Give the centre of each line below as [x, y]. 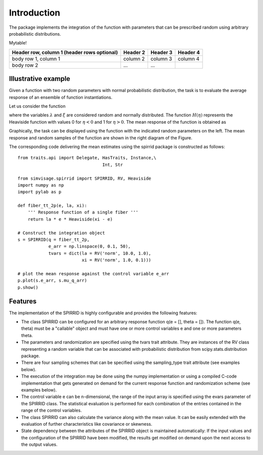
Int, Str [113, 165]
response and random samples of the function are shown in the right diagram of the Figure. [101, 138]
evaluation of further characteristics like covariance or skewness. [87, 424]
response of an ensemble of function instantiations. [61, 97]
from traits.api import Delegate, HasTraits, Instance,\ [87, 158]
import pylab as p [40, 192]
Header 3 [161, 52]
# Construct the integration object [61, 233]
